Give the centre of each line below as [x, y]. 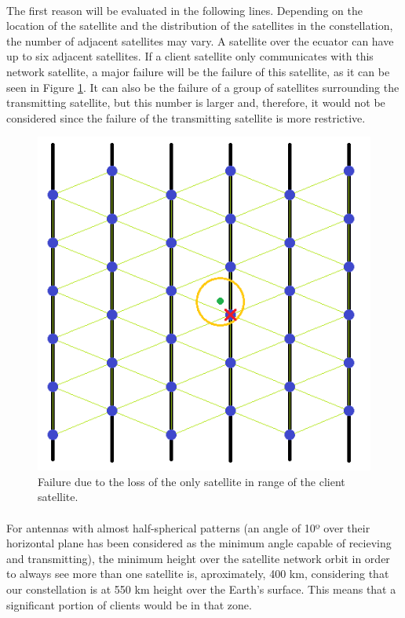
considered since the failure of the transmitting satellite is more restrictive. [186, 117]
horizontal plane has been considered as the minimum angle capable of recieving [199, 543]
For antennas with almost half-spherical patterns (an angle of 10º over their [188, 527]
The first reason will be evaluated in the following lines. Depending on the [184, 10]
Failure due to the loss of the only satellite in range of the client [192, 481]
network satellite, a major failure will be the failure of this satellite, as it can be [198, 71]
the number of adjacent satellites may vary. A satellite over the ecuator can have [200, 40]
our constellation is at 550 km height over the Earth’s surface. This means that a [201, 589]
